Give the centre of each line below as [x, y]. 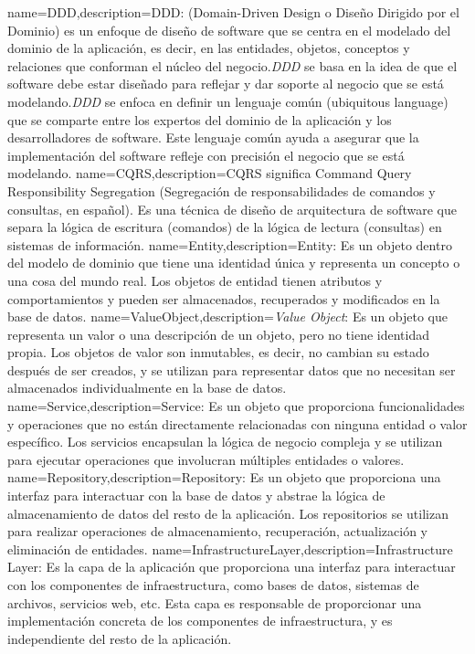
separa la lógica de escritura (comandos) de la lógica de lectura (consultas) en [225, 227]
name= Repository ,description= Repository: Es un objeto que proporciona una [224, 477]
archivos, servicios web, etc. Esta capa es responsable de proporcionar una [215, 602]
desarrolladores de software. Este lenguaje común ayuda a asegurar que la [213, 137]
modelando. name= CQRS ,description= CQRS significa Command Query [210, 173]
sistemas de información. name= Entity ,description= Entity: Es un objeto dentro [230, 244]
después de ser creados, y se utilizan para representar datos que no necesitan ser [232, 369]
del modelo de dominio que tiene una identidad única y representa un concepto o [234, 263]
